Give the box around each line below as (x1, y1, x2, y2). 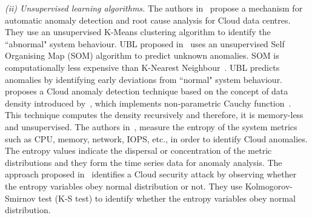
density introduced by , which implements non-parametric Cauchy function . (5, 96, 291, 109)
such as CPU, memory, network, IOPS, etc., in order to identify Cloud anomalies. (5, 132, 308, 145)
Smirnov (5, 191, 36, 204)
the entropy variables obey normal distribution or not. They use (5, 179, 243, 192)
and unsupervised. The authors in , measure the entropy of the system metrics (5, 120, 297, 133)
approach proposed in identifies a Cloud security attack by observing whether (5, 168, 297, 180)
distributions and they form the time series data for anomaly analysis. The (5, 156, 282, 168)
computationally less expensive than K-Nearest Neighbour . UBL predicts (5, 61, 280, 73)
